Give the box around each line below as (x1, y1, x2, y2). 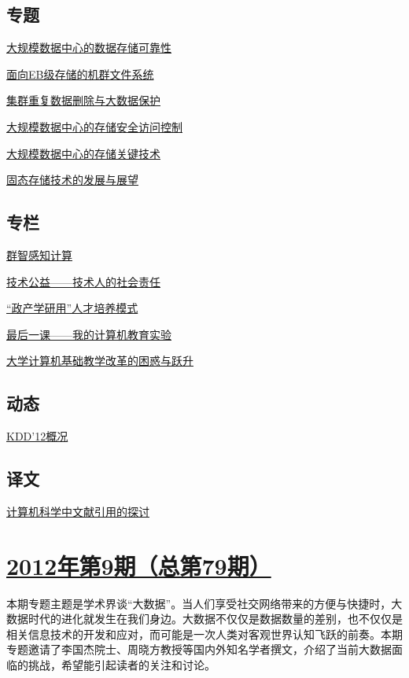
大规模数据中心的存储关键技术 (6, 145, 160, 161)
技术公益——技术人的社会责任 (6, 273, 160, 289)
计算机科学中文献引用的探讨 (6, 503, 149, 519)
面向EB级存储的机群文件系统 (6, 65, 154, 82)
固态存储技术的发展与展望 (6, 171, 138, 188)
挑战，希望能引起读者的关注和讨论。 (28, 657, 216, 673)
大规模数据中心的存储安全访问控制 (6, 118, 182, 134)
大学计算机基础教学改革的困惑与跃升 (6, 352, 193, 369)
